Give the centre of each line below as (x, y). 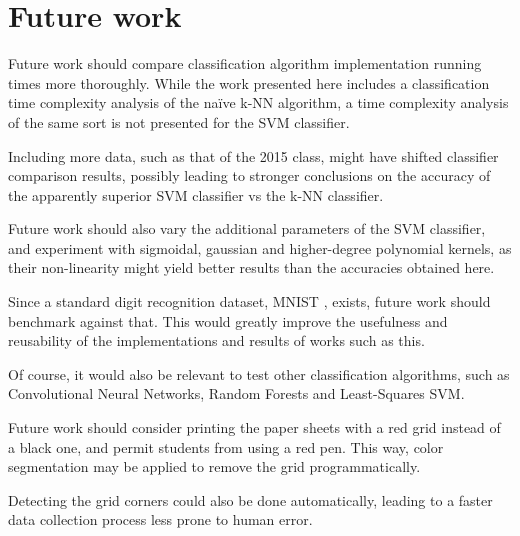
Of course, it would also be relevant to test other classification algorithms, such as (259, 373)
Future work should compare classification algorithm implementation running (245, 63)
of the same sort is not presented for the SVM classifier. (179, 121)
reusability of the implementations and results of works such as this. (216, 340)
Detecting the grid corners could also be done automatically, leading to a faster (250, 499)
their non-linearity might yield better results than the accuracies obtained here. (251, 267)
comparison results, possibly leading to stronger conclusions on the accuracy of (249, 175)
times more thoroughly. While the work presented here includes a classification (249, 82)
